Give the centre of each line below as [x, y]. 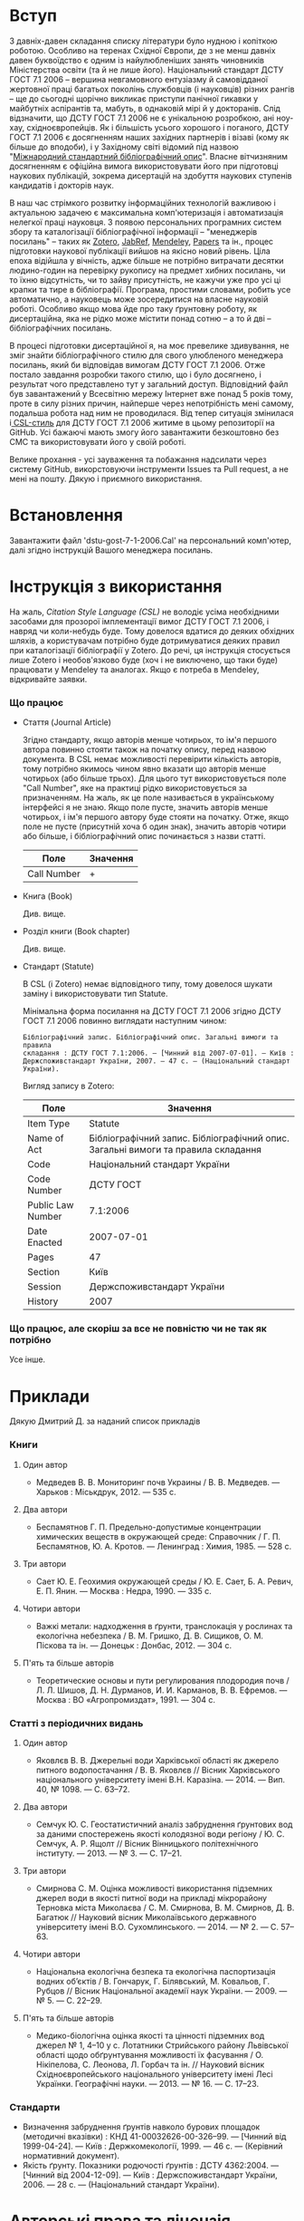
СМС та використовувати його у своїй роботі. [98, 441]
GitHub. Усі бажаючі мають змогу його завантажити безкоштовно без [144, 432]
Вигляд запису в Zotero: [68, 1086]
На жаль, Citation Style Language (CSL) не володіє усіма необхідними [144, 612]
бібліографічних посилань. [61, 328]
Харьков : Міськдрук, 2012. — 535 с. [106, 1492]
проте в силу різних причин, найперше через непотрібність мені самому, [152, 403]
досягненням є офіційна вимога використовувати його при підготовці [144, 166]
